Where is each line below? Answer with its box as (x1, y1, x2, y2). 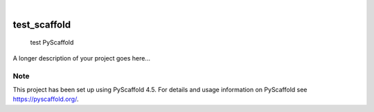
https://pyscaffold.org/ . (12, 95, 79, 103)
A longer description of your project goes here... (12, 54, 150, 62)
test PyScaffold (30, 38, 74, 47)
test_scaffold (12, 19, 71, 30)
